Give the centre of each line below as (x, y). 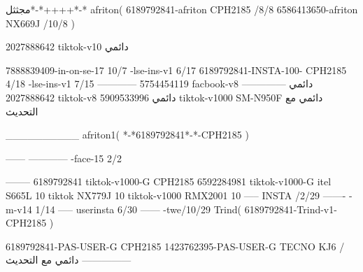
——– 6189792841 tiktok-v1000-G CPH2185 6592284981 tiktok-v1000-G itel (169, 181)
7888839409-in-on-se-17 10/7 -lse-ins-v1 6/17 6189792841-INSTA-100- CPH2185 (176, 70)
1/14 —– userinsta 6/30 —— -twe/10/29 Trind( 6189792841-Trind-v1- (186, 209)
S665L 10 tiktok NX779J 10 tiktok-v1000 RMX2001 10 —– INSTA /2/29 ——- (176, 195)
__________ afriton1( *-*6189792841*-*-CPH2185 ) (127, 135)
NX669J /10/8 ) (40, 23)
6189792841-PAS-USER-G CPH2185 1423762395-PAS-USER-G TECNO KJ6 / (175, 246)
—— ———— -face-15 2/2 (64, 158)
